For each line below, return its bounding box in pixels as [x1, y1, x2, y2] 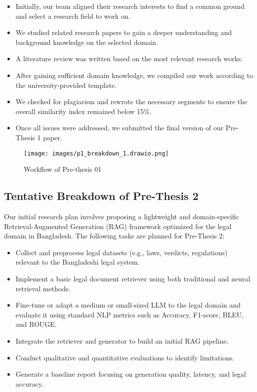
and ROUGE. [15, 319, 57, 329]
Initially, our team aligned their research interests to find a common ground [15, 1, 245, 11]
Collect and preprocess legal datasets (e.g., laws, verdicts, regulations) [15, 247, 228, 257]
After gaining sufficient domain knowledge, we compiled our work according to [15, 70, 253, 80]
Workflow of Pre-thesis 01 [24, 164, 102, 174]
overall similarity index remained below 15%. [15, 106, 152, 116]
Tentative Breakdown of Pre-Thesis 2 [4, 188, 199, 203]
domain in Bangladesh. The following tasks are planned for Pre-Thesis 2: [4, 231, 225, 241]
